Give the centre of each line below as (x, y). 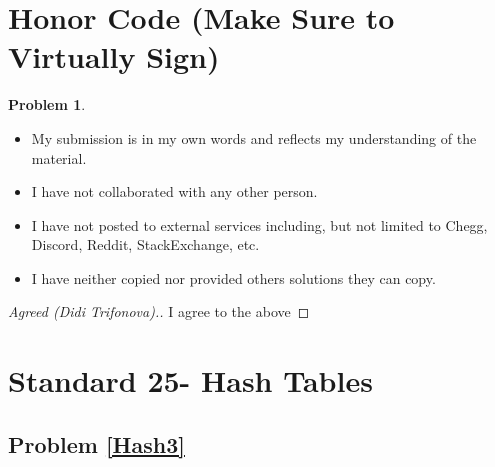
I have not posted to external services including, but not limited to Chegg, (259, 224)
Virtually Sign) (114, 56)
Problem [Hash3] (96, 443)
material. (59, 157)
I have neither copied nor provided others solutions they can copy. (233, 277)
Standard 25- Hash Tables (190, 380)
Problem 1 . (47, 104)
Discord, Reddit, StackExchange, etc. (145, 244)
